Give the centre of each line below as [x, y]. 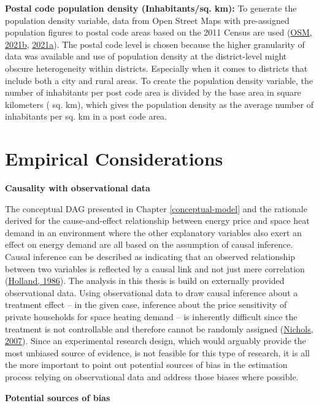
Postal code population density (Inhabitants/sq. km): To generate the [151, 8]
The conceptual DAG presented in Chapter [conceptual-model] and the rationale [156, 208]
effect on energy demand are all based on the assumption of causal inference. [149, 244]
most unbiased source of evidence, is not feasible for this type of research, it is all [157, 352]
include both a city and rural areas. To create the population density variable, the [159, 80]
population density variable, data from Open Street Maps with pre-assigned [147, 20]
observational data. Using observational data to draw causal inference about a [152, 292]
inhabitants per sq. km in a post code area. [86, 116]
